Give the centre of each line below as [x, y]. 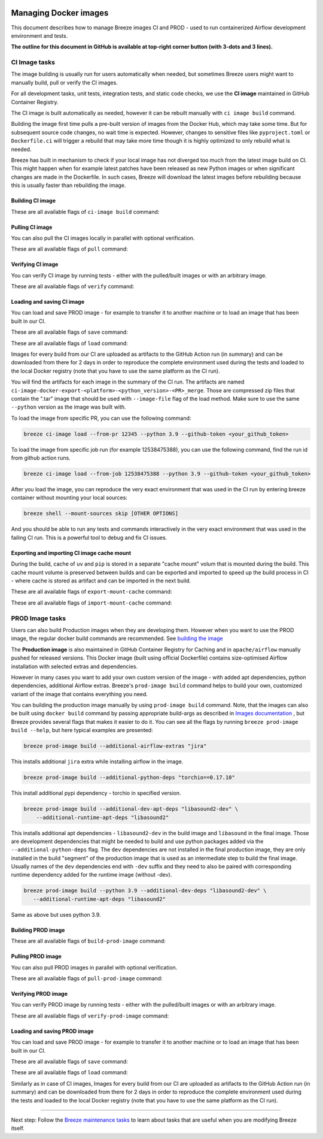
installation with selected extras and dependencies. [74, 666]
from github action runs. [41, 458]
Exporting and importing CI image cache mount [71, 553]
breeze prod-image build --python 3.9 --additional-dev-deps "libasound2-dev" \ [145, 891]
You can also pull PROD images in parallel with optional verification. [94, 967]
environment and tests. [39, 35]
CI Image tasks [33, 62]
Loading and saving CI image [48, 302]
